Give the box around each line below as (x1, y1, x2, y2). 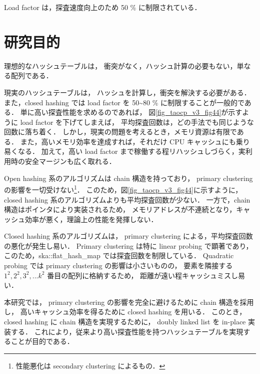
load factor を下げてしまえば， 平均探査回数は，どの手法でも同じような (20, 116, 254, 127)
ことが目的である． (10, 336, 74, 346)
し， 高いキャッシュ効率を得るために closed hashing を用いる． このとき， (4, 306, 246, 317)
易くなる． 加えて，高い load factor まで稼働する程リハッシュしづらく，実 (4, 146, 245, 156)
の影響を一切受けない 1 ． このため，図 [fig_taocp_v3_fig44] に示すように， (4, 183, 242, 195)
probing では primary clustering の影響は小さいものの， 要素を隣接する (4, 260, 233, 271)
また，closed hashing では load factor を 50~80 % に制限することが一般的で (4, 97, 244, 107)
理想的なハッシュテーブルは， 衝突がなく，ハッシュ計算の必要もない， (4, 60, 237, 71)
